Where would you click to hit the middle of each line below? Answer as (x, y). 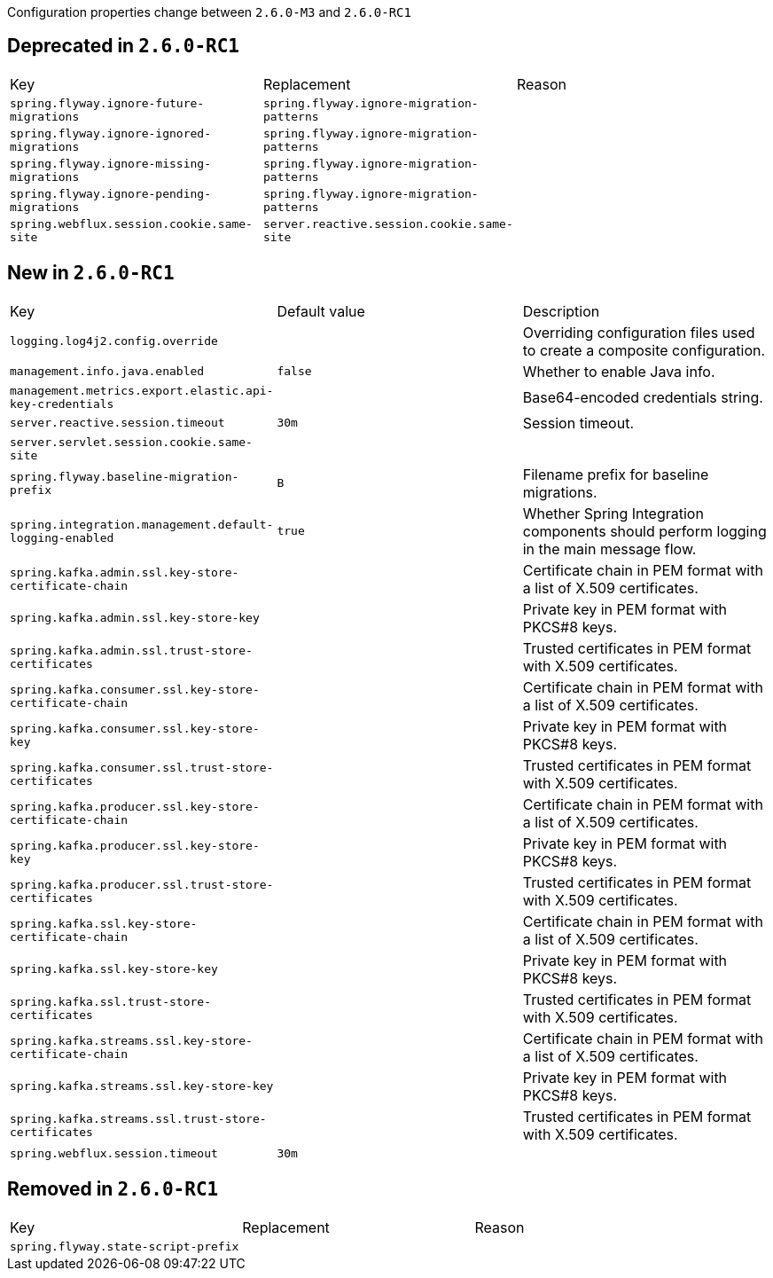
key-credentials (62, 404)
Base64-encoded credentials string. (643, 397)
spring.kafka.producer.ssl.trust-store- (142, 884)
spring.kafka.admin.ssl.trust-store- (131, 650)
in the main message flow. (609, 549)
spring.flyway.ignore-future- (107, 103)
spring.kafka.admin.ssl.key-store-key (135, 618)
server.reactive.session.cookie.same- (388, 223)
